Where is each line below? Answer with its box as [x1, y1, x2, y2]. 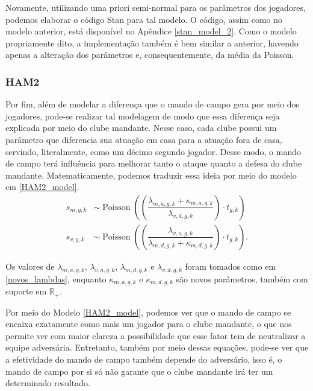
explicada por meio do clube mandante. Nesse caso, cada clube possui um [5, 121, 277, 134]
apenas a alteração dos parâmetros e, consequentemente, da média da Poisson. [5, 48, 294, 61]
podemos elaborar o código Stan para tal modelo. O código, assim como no [5, 13, 283, 25]
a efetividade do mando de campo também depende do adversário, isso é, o [5, 353, 282, 366]
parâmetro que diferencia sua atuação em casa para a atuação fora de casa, [5, 133, 282, 145]
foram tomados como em [185, 260, 276, 272]
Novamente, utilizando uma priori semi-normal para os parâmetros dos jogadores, [5, 1, 306, 13]
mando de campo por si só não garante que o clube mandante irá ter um [5, 364, 273, 377]
